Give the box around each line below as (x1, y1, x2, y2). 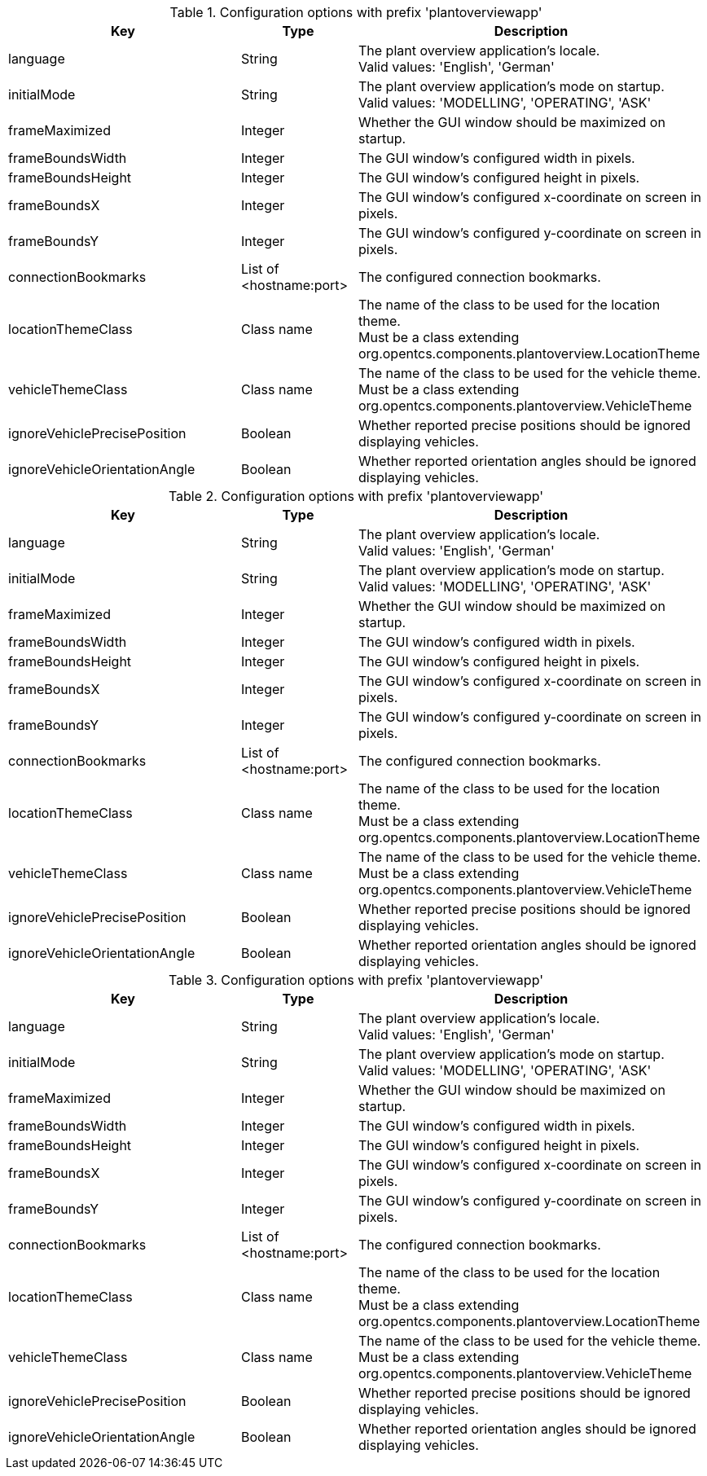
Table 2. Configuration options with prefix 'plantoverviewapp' (168, 488, 544, 504)
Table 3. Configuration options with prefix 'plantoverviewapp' (169, 972, 543, 988)
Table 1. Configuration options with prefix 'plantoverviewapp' (169, 4, 542, 20)
